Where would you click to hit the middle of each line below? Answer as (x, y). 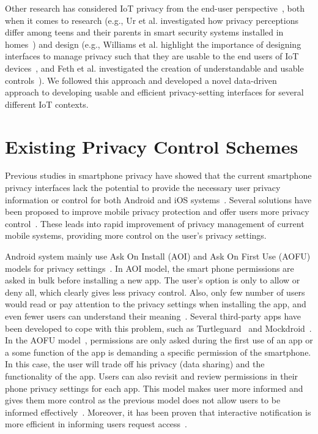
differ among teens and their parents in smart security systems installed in (144, 32)
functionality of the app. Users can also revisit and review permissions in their (152, 376)
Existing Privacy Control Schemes (152, 146)
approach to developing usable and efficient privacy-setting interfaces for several (154, 92)
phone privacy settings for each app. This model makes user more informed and (154, 388)
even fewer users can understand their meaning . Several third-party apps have (153, 316)
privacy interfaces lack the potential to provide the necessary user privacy (143, 188)
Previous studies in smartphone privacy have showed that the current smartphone (158, 175)
